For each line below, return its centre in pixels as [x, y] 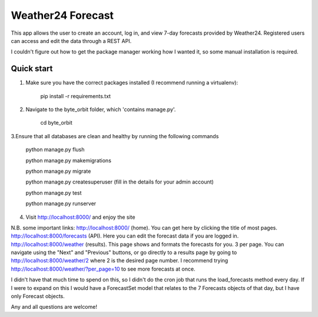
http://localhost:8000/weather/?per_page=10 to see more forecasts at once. [103, 269]
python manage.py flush [55, 149]
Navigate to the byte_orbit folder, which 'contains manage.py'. [101, 109]
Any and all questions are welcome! [54, 307]
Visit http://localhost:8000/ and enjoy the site [80, 217]
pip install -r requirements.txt [76, 96]
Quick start [32, 69]
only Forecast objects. [38, 296]
